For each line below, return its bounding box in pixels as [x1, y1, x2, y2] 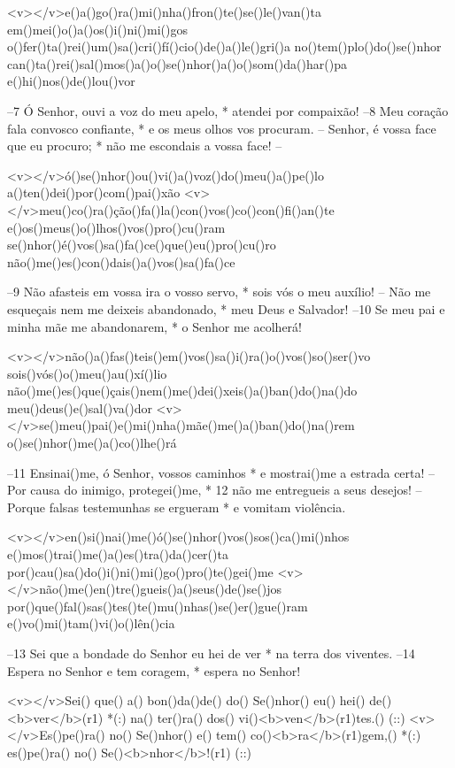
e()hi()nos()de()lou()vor [7, 72, 135, 90]
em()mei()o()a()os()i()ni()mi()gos [7, 19, 188, 38]
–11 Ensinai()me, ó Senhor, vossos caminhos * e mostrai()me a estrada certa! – [7, 463, 436, 481]
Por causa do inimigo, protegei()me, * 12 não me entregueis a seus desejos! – [7, 480, 422, 499]
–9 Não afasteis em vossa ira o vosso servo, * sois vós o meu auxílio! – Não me [7, 282, 431, 301]
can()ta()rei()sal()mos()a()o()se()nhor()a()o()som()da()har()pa [7, 54, 347, 73]
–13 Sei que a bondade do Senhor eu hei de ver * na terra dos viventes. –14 [7, 644, 415, 662]
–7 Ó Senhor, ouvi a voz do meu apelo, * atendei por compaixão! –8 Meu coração [7, 101, 449, 119]
